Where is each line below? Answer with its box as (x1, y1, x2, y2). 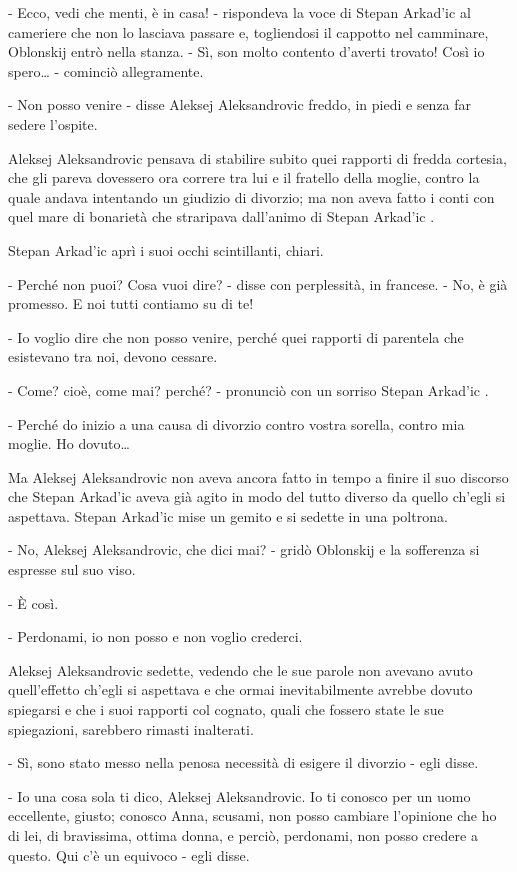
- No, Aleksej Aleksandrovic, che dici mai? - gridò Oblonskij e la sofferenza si (8, 539, 480, 560)
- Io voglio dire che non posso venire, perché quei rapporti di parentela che (8, 326, 464, 347)
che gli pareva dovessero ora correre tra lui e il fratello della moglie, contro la (8, 167, 480, 188)
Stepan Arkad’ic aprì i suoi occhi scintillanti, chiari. (8, 239, 324, 260)
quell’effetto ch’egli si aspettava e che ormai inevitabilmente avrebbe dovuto (8, 679, 473, 700)
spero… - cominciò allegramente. (8, 60, 204, 81)
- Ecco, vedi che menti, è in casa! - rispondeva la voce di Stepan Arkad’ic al (8, 2, 471, 22)
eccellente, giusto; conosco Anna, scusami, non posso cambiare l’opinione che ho (8, 805, 497, 826)
